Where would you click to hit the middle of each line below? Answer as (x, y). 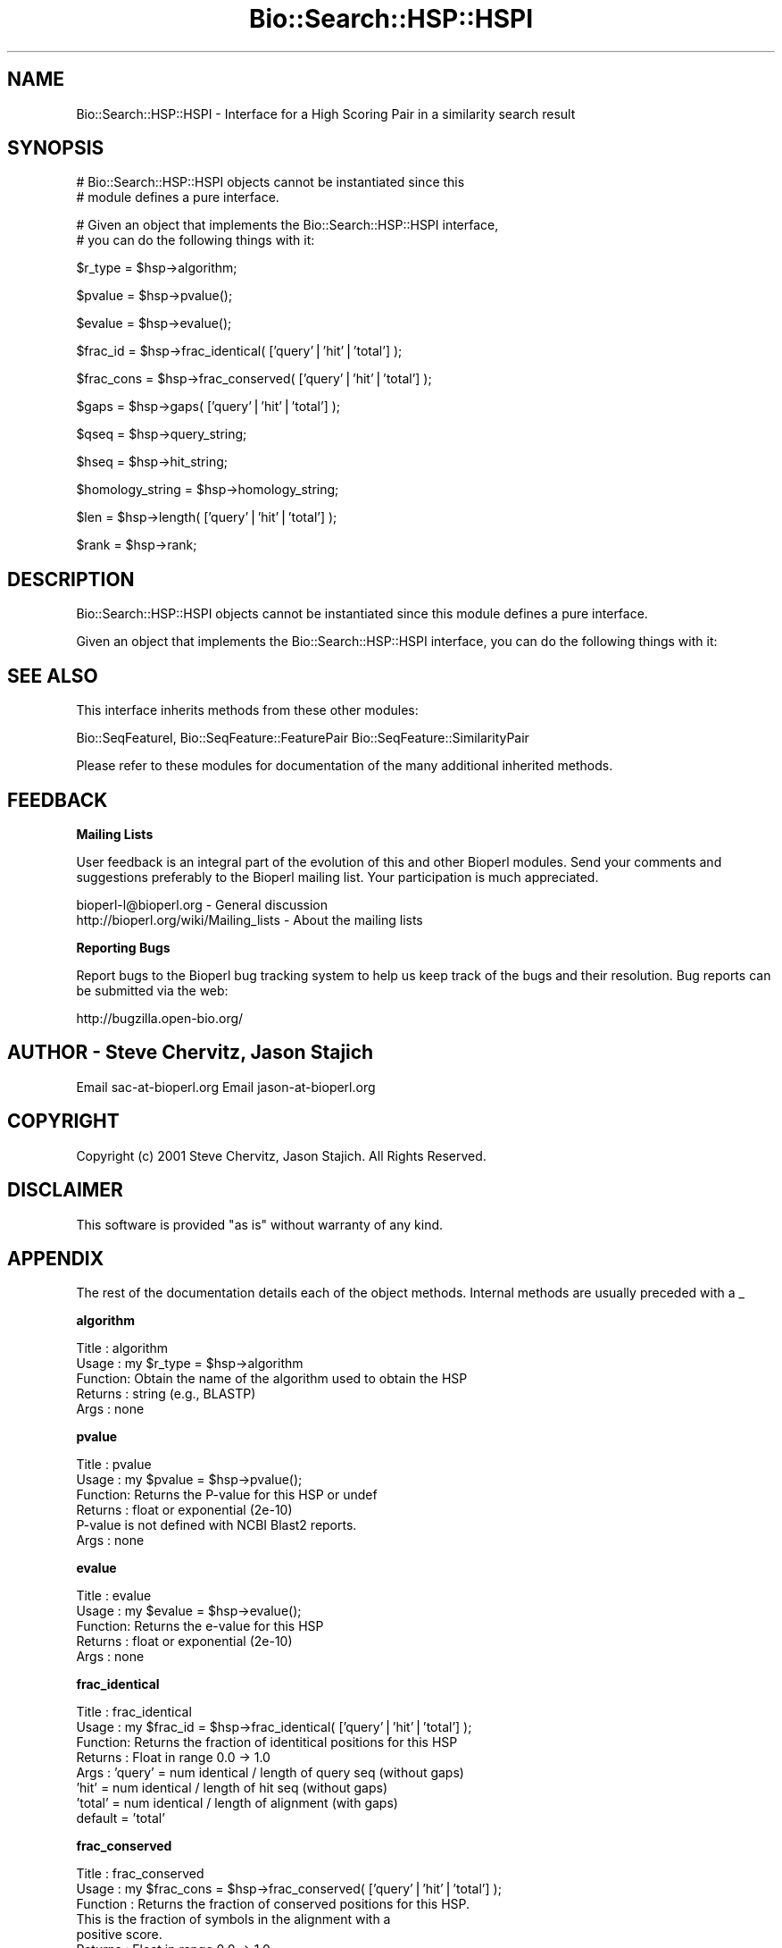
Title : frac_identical (134, 1712)
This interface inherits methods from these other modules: (247, 710)
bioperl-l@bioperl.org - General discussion (202, 904)
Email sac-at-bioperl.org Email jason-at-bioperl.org (226, 1087)
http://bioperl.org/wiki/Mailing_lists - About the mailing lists (250, 919)
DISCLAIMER (65, 1190)
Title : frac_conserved (140, 1874)
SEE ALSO (53, 676)
